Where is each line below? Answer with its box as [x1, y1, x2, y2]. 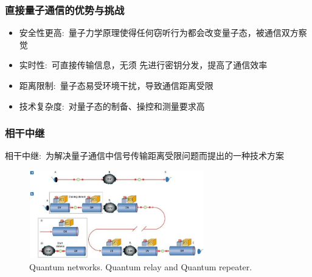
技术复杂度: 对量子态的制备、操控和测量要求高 [19, 99, 205, 112]
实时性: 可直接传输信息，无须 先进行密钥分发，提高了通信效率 [19, 58, 268, 71]
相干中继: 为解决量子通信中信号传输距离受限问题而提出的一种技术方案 [5, 149, 284, 162]
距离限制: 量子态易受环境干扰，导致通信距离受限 [19, 79, 213, 91]
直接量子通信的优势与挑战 [5, 2, 125, 17]
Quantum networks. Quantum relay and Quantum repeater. [29, 260, 252, 273]
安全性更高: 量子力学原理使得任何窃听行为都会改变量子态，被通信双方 [19, 26, 299, 39]
